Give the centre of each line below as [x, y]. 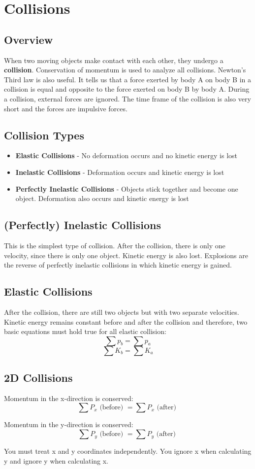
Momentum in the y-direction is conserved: [69, 424]
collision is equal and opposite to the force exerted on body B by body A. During [127, 89]
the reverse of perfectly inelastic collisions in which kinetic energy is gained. [118, 265]
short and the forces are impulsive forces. [66, 108]
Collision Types [44, 135]
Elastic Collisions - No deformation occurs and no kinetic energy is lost [127, 155]
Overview [29, 39]
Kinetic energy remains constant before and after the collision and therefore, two [126, 321]
